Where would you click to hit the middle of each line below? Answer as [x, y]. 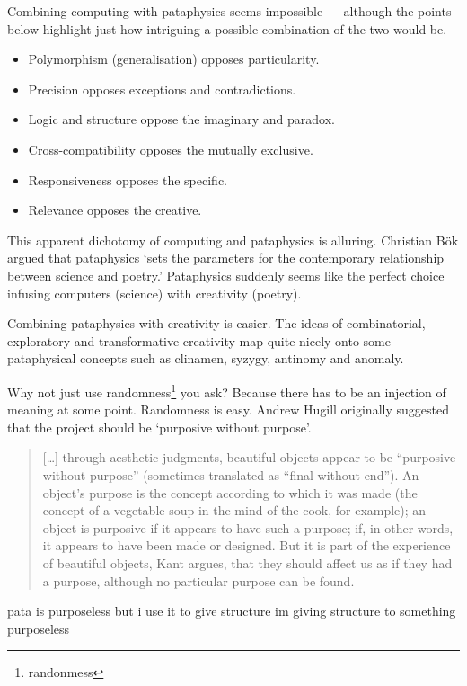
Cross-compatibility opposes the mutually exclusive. [171, 149]
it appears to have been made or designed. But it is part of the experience [247, 545]
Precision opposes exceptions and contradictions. [162, 89]
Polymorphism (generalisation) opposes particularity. [174, 59]
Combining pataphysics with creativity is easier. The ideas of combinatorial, [216, 323]
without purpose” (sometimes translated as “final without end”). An [231, 474]
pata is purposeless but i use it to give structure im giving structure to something [232, 611]
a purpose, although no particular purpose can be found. [198, 580]
